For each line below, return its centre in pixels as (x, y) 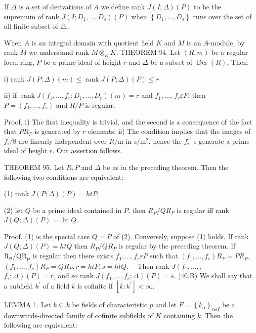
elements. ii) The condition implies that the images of (169, 131)
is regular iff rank (203, 210)
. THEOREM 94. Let (148, 52)
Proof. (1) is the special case (47, 236)
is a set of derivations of (55, 6)
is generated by (57, 131)
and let (166, 305)
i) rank (14, 78)
